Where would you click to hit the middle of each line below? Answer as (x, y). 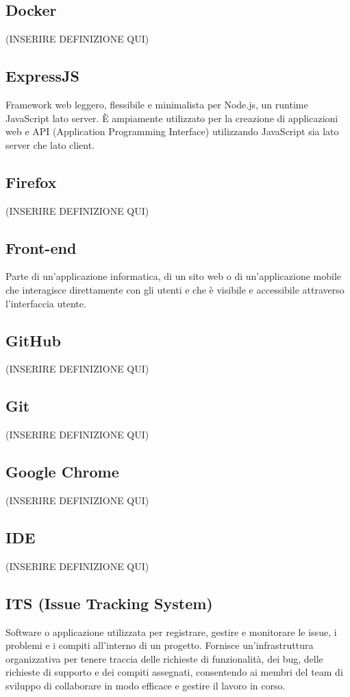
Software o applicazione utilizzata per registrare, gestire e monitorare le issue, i (171, 631)
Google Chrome (62, 472)
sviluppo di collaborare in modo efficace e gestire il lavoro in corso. (146, 685)
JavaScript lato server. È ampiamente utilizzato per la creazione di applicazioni (172, 118)
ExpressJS (43, 76)
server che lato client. (50, 144)
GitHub (33, 340)
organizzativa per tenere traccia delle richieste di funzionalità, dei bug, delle (164, 658)
